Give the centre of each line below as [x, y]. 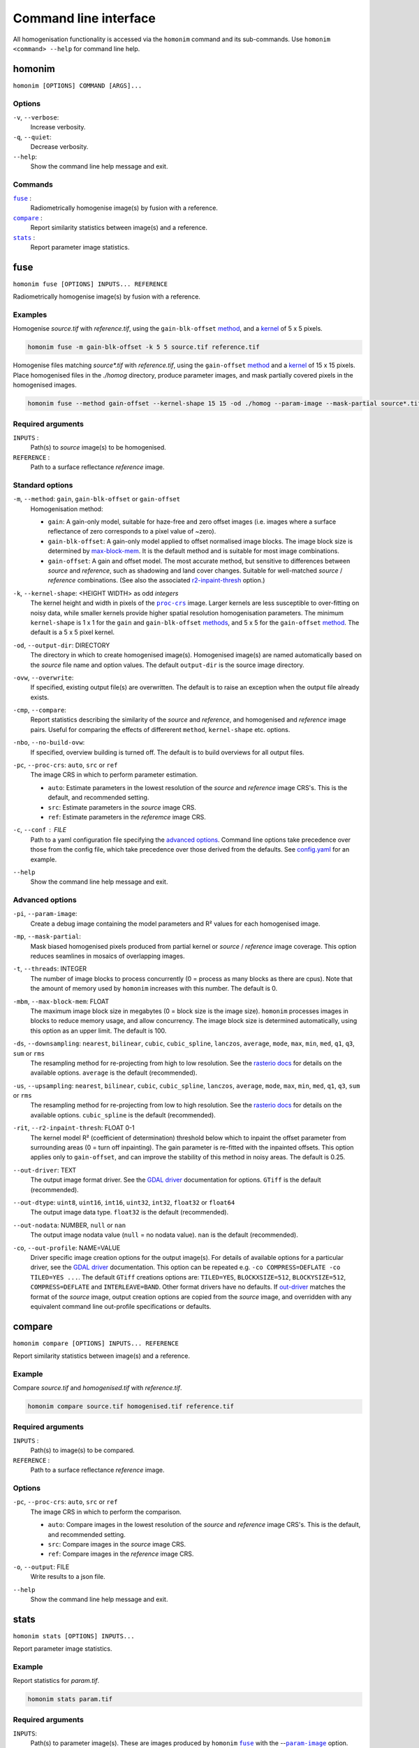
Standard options [43, 485]
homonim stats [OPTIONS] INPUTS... [74, 1636]
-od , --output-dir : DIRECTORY [61, 645]
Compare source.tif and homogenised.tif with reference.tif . [97, 1388]
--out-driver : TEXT [45, 1170]
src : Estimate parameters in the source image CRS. [122, 807]
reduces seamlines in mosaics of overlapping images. [108, 956]
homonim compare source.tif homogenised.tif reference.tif [131, 1406]
